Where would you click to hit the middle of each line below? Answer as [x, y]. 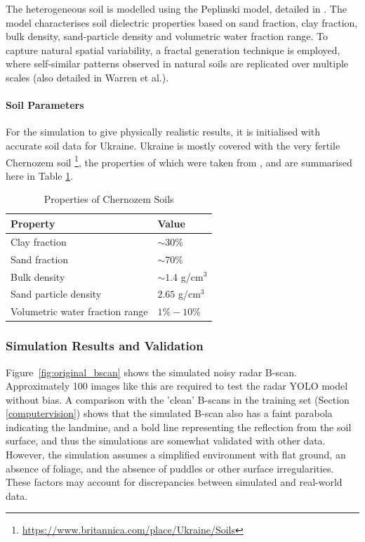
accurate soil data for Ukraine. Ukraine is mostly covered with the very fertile [173, 145]
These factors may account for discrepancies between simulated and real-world [174, 482]
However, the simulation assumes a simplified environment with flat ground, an [176, 455]
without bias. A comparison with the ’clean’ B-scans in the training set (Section [178, 399]
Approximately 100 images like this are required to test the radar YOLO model [177, 386]
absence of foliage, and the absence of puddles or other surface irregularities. [170, 468]
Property [33, 223]
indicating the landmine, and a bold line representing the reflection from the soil [179, 427]
